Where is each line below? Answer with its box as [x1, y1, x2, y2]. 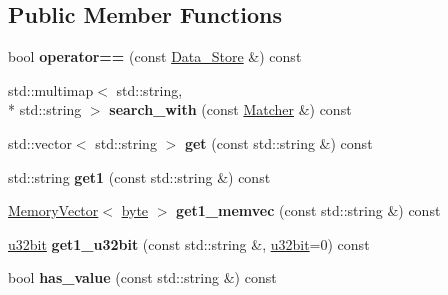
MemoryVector [8, 200, 99, 221]
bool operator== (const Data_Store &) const [8, 46, 302, 67]
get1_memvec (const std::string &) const [176, 200, 441, 221]
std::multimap [8, 79, 94, 100]
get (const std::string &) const [184, 132, 373, 153]
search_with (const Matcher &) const [109, 99, 352, 120]
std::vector [8, 132, 72, 153]
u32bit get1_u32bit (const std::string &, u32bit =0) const [8, 233, 370, 254]
